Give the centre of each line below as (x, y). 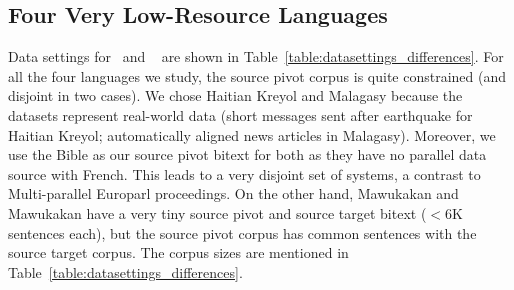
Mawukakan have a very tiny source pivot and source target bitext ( (217, 212)
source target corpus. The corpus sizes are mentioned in (178, 252)
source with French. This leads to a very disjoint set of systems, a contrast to (244, 173)
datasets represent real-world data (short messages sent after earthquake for (240, 114)
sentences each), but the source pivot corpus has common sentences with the (242, 232)
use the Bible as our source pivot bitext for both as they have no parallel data (247, 154)
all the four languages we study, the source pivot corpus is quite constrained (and (257, 75)
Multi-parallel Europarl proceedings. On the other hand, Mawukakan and (233, 193)
